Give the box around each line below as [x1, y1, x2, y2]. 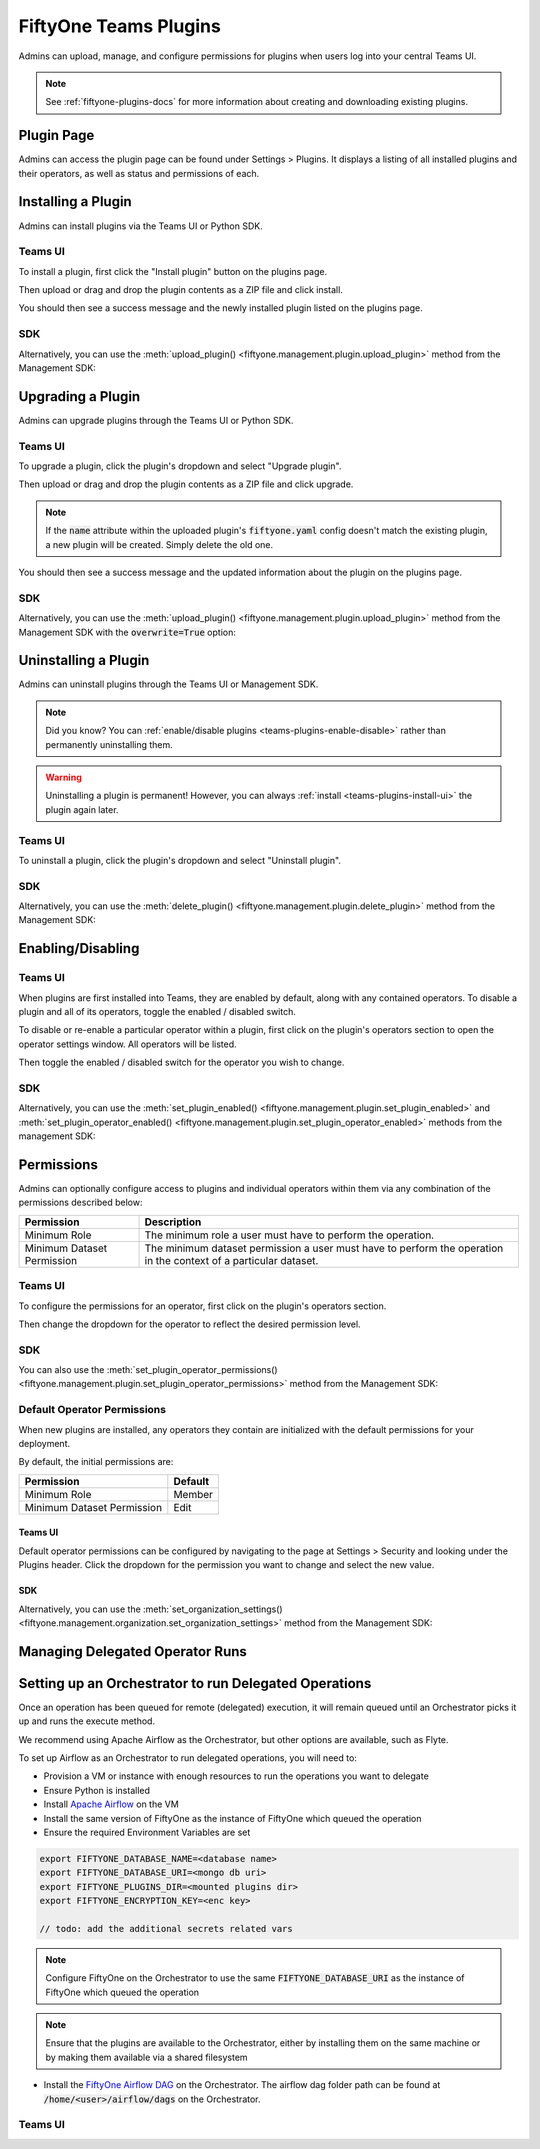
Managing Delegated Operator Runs [18, 1643, 247, 1660]
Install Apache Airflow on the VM [43, 1798, 179, 1810]
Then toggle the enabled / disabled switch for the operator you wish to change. [18, 1056, 345, 1069]
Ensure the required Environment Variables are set [43, 1826, 251, 1838]
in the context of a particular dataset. [144, 1253, 319, 1267]
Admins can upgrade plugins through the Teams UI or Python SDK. [18, 414, 294, 426]
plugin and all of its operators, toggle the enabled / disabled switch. [18, 1005, 297, 1017]
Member [173, 1487, 214, 1501]
